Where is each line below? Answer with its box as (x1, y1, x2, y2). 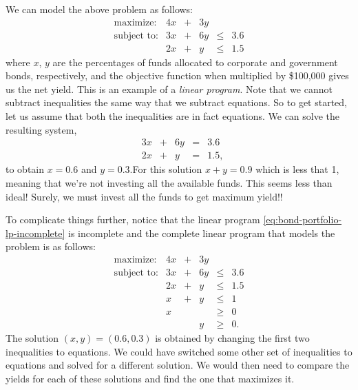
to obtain (6, 162, 45, 176)
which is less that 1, (255, 162, 339, 176)
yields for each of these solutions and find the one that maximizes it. (6, 371, 295, 385)
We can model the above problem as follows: (6, 2, 193, 16)
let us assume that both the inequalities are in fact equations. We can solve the (6, 109, 340, 123)
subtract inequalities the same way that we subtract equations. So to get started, (6, 95, 347, 110)
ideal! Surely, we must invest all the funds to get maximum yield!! (6, 189, 283, 203)
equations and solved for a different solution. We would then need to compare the (6, 358, 350, 372)
